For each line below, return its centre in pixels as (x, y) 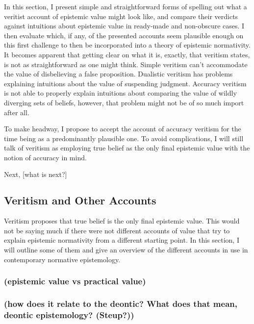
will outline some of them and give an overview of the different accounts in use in (126, 250)
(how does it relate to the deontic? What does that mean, (121, 304)
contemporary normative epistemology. (62, 259)
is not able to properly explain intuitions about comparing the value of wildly (120, 93)
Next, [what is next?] (36, 174)
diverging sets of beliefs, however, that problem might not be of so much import (124, 102)
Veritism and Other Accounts (80, 200)
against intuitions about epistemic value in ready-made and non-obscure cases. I (124, 26)
